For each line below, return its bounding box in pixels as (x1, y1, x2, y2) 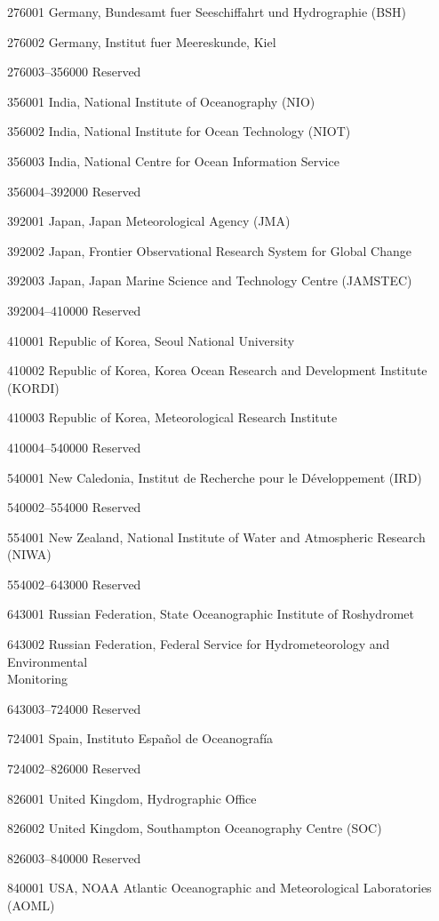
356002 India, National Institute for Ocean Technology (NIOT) (7, 122, 351, 140)
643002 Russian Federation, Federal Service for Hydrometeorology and (7, 635, 390, 653)
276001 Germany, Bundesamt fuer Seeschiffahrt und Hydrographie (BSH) (7, 3, 406, 20)
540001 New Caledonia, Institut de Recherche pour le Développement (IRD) (7, 468, 422, 486)
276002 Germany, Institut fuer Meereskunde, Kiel (7, 32, 276, 51)
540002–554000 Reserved (7, 498, 141, 517)
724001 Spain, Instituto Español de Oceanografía (7, 729, 274, 748)
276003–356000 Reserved (7, 62, 141, 81)
